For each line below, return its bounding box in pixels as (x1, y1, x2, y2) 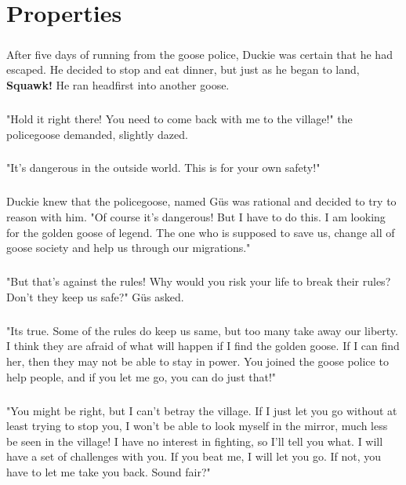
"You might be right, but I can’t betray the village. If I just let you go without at (6, 402, 397, 418)
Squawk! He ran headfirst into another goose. (6, 76, 230, 93)
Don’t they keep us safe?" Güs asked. (6, 288, 184, 304)
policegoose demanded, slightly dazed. (6, 126, 188, 142)
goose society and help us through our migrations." (6, 239, 251, 256)
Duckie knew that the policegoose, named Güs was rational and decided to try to (6, 193, 397, 210)
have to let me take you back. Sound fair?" (6, 463, 211, 480)
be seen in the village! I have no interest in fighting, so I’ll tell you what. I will (6, 432, 383, 449)
